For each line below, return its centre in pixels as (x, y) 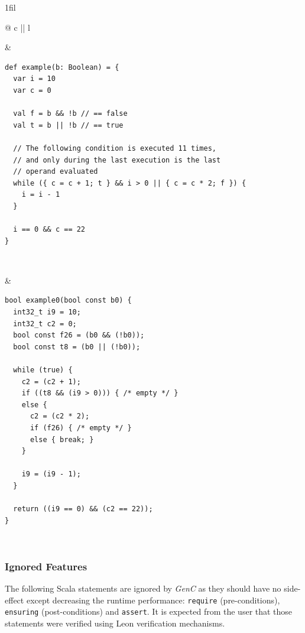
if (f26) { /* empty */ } (81, 428)
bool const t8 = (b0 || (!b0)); (77, 347)
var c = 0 (32, 90)
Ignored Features (46, 566)
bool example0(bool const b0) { (68, 301)
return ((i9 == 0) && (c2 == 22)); (83, 509)
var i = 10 (34, 79)
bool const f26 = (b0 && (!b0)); (79, 335)
